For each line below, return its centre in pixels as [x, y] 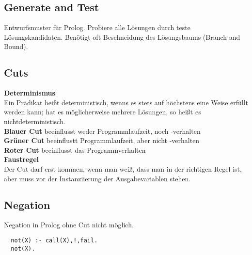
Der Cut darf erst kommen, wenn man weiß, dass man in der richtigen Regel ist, [123, 168]
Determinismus [30, 93]
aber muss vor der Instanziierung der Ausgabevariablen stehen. [97, 178]
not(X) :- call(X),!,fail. [54, 240]
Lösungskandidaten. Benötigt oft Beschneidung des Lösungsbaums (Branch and [122, 37]
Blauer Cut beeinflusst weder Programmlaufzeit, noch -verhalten [102, 131]
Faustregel [22, 159]
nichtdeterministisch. [35, 121]
